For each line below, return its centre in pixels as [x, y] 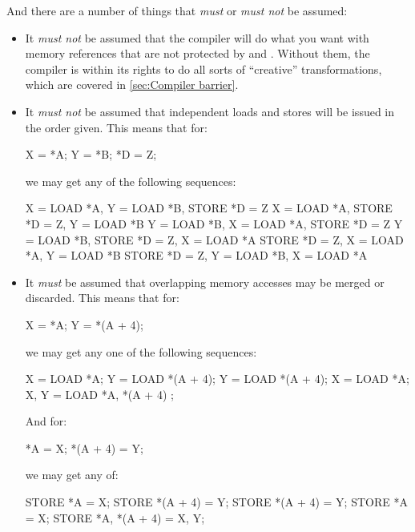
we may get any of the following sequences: [131, 181]
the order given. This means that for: [116, 127]
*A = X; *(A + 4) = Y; [84, 447]
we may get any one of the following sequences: [141, 351]
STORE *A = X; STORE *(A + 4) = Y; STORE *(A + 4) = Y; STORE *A [216, 502]
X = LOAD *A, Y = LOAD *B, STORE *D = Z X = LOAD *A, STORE [209, 208]
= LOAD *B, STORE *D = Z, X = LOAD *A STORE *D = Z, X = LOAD [214, 239]
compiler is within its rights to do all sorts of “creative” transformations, [203, 69]
